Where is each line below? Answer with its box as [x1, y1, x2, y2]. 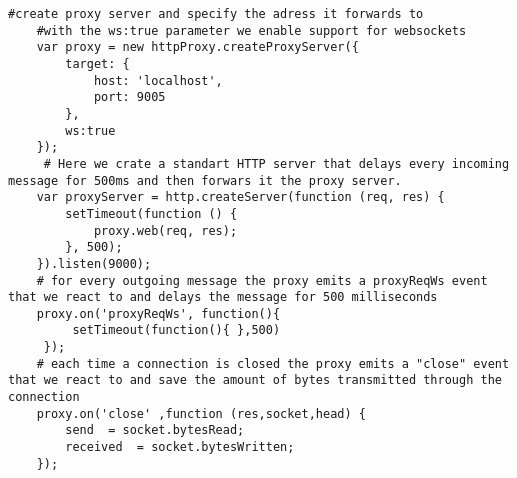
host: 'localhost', [93, 73, 223, 88]
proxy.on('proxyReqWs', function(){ [36, 306, 281, 321]
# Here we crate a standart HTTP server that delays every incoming [43, 156, 510, 171]
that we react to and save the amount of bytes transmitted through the [8, 373, 502, 388]
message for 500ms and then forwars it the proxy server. [8, 173, 402, 188]
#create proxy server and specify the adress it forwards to [8, 7, 424, 21]
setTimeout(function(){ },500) [72, 323, 281, 338]
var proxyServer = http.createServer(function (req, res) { [36, 190, 445, 205]
